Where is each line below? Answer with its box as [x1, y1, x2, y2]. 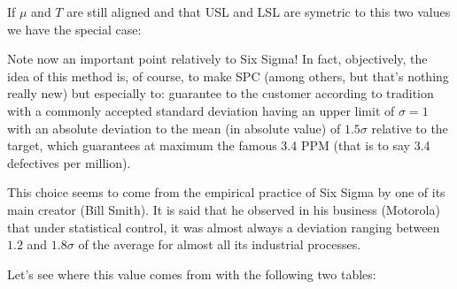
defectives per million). [7, 153, 131, 171]
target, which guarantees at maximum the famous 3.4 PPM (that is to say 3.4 [7, 136, 430, 155]
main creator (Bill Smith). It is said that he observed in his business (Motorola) [7, 200, 440, 218]
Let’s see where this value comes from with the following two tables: [7, 264, 376, 283]
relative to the [371, 118, 448, 137]
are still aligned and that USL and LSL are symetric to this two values [66, 3, 451, 20]
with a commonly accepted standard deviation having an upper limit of [7, 101, 395, 119]
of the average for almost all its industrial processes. [78, 235, 361, 254]
